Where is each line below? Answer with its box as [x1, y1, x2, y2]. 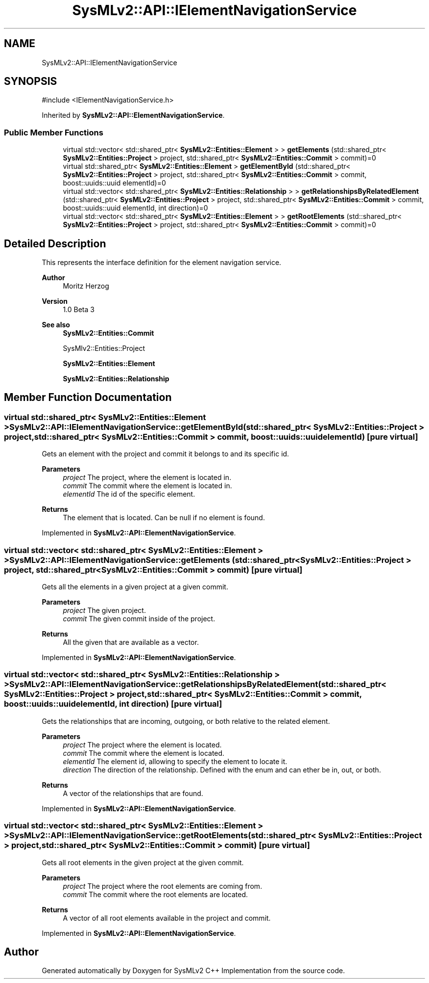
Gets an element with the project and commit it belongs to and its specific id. [42, 450, 289, 458]
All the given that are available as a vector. [63, 638, 199, 646]
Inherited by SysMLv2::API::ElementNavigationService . [42, 111, 225, 120]
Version [42, 297, 68, 306]
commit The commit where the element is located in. [63, 481, 232, 490]
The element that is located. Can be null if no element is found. [63, 513, 265, 522]
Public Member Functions [4, 127, 103, 137]
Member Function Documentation [4, 391, 172, 404]
